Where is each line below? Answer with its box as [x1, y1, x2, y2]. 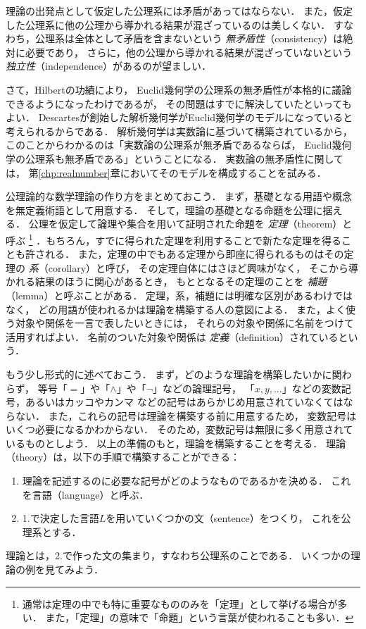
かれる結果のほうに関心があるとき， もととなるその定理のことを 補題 [6, 274, 327, 289]
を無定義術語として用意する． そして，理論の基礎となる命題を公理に [6, 202, 323, 217]
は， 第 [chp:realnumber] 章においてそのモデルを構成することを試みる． [6, 165, 327, 180]
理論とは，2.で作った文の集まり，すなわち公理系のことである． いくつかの [6, 548, 351, 563]
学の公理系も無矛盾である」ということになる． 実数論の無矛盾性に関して [6, 151, 344, 166]
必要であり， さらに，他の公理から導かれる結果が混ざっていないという [25, 44, 353, 59]
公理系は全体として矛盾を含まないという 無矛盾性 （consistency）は [34, 31, 343, 46]
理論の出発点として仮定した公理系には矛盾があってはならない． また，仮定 [6, 4, 353, 18]
